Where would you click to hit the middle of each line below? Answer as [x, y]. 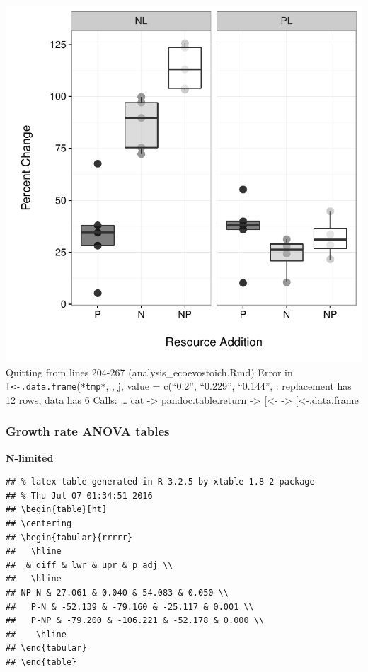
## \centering [39, 524]
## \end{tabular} [46, 648]
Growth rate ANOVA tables [88, 431]
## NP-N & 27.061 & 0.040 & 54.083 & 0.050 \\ [117, 593]
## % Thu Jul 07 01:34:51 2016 [79, 496]
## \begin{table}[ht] [57, 510]
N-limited [30, 457]
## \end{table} [41, 662]
